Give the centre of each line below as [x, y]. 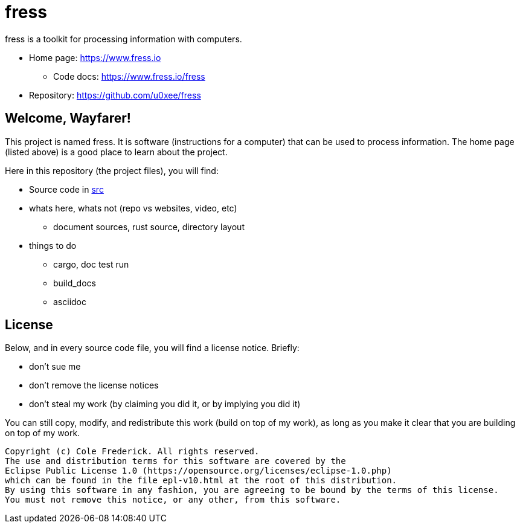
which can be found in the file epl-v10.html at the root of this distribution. [201, 481]
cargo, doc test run [91, 264]
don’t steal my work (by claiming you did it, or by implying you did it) [165, 404]
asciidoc [70, 301]
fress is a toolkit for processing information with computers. [124, 39]
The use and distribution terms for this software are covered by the [175, 461]
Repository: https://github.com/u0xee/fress [115, 95]
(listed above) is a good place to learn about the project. [116, 152]
